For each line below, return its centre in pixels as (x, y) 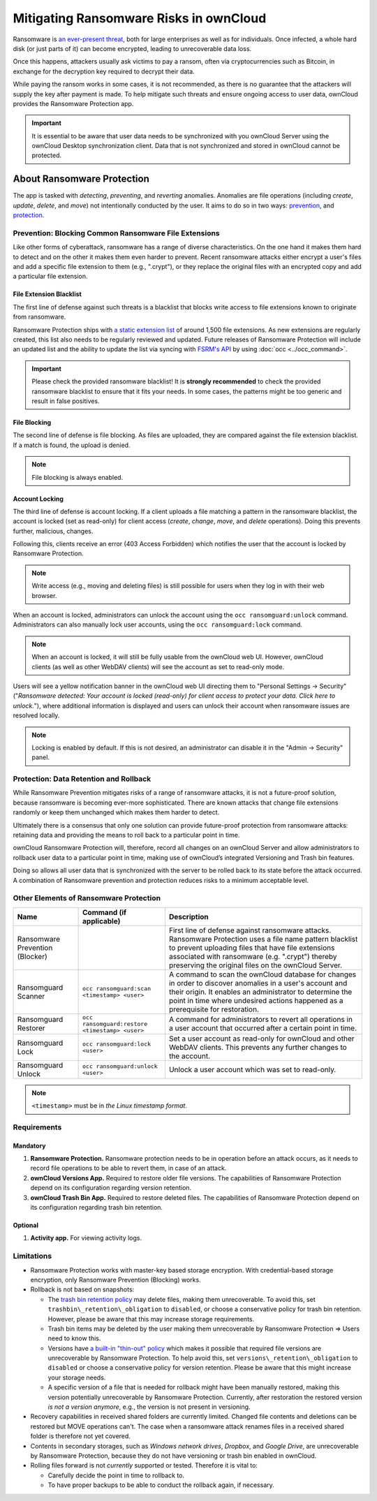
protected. (47, 155)
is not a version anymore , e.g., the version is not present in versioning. (149, 1407)
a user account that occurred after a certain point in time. (263, 1028)
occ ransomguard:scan (117, 988)
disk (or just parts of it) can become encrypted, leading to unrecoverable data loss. (132, 48)
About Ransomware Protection (81, 179)
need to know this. (74, 1338)
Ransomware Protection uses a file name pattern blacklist (263, 939)
